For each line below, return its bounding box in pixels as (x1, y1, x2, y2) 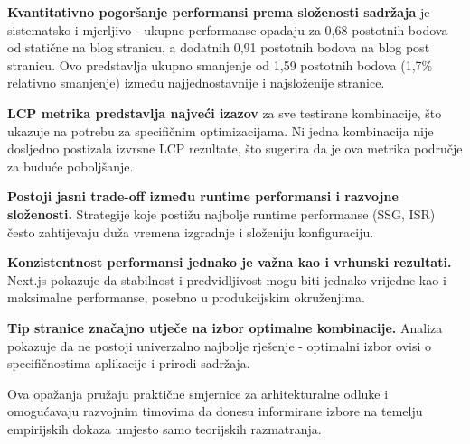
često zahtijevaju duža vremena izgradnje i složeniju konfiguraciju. (7, 222, 374, 241)
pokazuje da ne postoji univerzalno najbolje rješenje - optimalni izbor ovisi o (7, 336, 432, 355)
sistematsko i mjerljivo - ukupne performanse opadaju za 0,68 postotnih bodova (7, 20, 448, 39)
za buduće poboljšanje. (7, 156, 134, 175)
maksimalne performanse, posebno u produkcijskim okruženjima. (7, 288, 366, 307)
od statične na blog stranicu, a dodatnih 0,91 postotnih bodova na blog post (7, 38, 430, 57)
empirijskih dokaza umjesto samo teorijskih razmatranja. (7, 419, 322, 438)
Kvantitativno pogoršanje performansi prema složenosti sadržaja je (7, 3, 430, 21)
